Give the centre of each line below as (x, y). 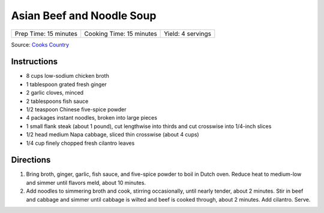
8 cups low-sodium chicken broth (67, 76)
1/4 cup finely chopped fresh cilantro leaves (80, 143)
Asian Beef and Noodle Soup (84, 16)
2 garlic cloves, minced (55, 93)
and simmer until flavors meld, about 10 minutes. (86, 182)
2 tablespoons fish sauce (57, 101)
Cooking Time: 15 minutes (121, 34)
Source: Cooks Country (40, 44)
